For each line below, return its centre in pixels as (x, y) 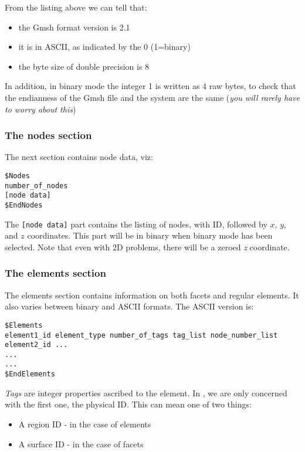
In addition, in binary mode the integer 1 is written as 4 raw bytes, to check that (150, 86)
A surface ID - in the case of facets (81, 443)
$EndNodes (24, 205)
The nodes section (48, 135)
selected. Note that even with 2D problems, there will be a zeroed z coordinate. (147, 247)
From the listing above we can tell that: (76, 7)
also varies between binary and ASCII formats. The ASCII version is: (129, 306)
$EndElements (30, 374)
